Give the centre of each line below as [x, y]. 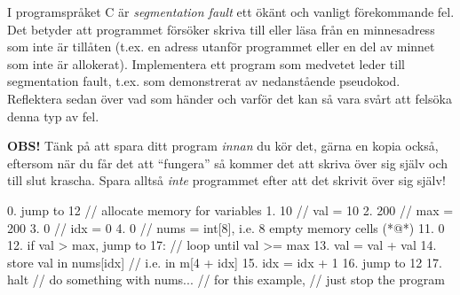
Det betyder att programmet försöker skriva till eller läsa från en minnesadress [221, 29]
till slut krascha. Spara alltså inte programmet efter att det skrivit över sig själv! [226, 180]
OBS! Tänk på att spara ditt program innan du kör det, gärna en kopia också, [223, 146]
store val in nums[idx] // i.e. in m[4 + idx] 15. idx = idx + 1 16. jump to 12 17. [225, 262]
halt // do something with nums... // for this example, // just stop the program [226, 279]
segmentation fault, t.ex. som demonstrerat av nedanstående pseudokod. [204, 81]
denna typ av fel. [53, 116]
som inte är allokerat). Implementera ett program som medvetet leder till [206, 63]
